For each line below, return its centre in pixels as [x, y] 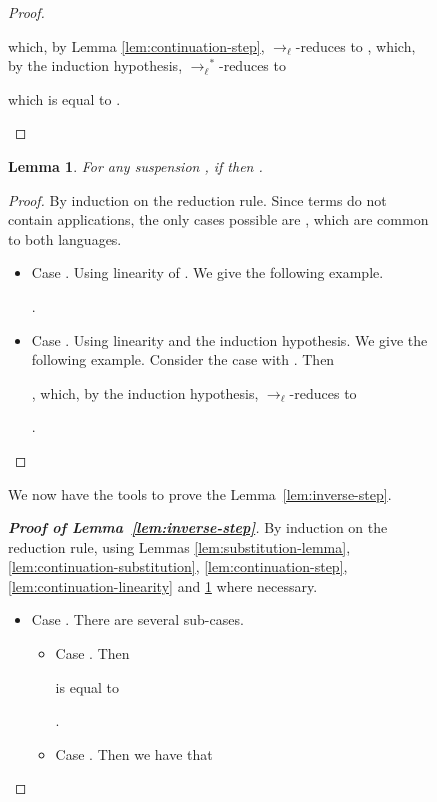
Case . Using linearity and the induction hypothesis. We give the [229, 339]
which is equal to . [64, 98]
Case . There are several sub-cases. [137, 619]
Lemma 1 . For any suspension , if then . [135, 165]
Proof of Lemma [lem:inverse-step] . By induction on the [198, 527]
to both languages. [65, 238]
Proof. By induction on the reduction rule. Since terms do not [197, 199]
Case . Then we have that [134, 753]
